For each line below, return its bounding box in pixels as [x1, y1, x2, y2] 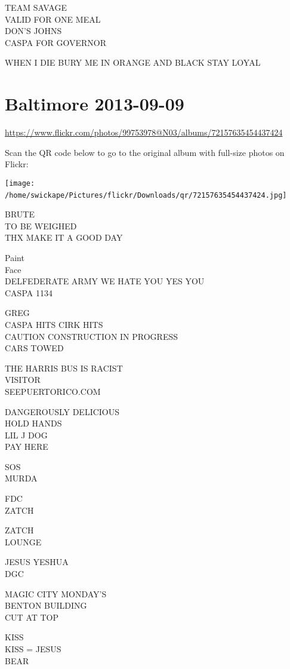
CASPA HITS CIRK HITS [5, 318, 103, 330]
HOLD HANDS [5, 417, 62, 429]
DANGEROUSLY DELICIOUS [5, 405, 120, 418]
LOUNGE [5, 535, 42, 548]
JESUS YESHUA [5, 556, 69, 568]
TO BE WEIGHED [5, 219, 77, 232]
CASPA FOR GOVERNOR [5, 36, 107, 48]
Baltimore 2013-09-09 [5, 91, 184, 116]
